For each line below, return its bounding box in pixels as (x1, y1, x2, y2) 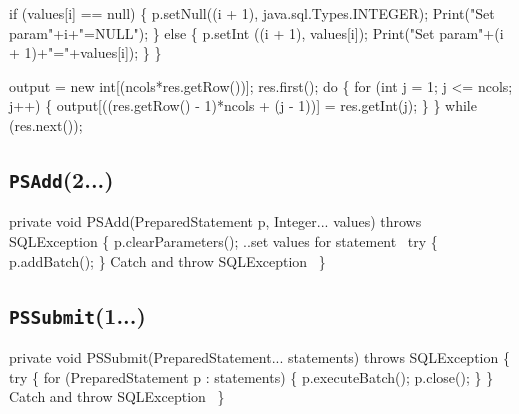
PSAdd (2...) (9, 163, 114, 194)
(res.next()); (9, 114, 83, 135)
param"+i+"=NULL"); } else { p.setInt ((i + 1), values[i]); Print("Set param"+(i (9, 22, 504, 43)
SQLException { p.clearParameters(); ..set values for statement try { (9, 230, 438, 251)
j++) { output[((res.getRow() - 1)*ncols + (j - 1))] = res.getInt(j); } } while (9, 95, 477, 116)
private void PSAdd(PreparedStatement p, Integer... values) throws (9, 211, 422, 232)
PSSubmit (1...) (9, 299, 146, 330)
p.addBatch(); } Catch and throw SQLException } (9, 250, 326, 271)
